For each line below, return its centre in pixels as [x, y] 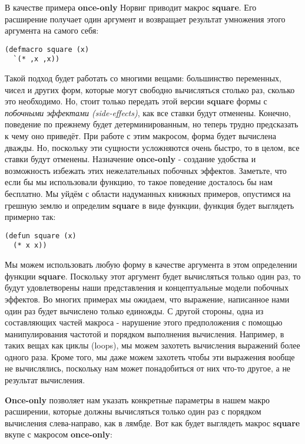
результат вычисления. [45, 380]
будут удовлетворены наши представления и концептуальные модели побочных [147, 287]
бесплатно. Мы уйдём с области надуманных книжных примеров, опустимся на [148, 194]
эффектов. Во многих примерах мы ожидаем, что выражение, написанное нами [147, 299]
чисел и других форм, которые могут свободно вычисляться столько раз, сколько [150, 89]
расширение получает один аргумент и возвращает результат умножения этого [145, 19]
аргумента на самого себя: [52, 30]
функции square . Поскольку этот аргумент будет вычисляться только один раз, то [153, 276]
